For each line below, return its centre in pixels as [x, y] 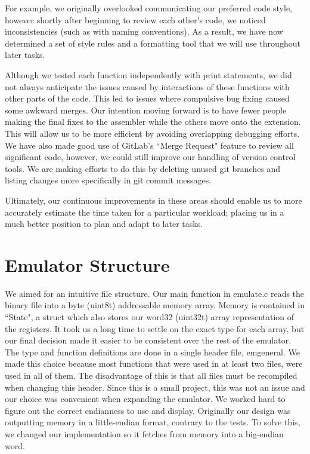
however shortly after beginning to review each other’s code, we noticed [135, 19]
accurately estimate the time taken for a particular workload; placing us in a [145, 212]
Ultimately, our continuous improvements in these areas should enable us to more [154, 200]
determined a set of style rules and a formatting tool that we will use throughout [153, 43]
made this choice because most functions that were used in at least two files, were [154, 363]
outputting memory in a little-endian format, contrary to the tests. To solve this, [153, 422]
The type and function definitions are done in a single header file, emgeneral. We [152, 352]
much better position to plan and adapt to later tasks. [104, 224]
